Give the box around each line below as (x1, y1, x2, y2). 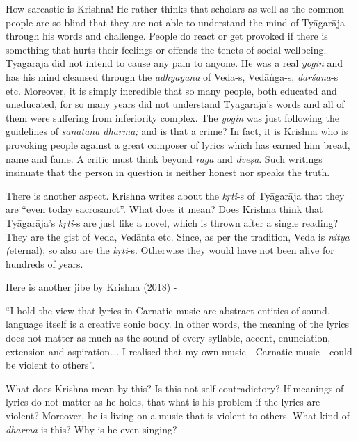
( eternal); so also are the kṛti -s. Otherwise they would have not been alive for (6, 243, 334, 257)
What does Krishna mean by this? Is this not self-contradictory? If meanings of (6, 380, 344, 395)
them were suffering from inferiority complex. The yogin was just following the (6, 110, 339, 125)
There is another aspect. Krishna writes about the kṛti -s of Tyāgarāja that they (6, 188, 345, 202)
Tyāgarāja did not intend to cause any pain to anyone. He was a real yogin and (6, 56, 343, 70)
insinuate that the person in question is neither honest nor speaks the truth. (6, 165, 330, 179)
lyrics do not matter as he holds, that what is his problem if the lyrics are (6, 394, 320, 409)
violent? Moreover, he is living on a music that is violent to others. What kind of (6, 408, 350, 423)
